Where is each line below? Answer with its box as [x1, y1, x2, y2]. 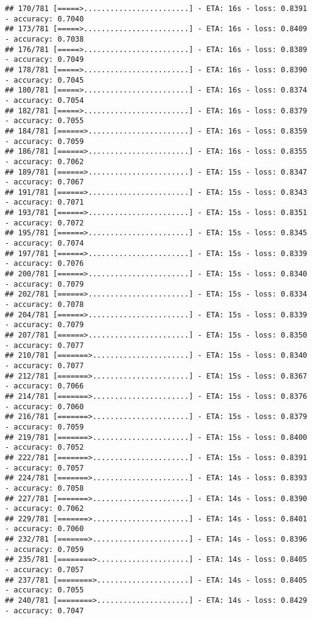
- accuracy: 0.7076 [5, 259, 84, 268]
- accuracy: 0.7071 [5, 198, 84, 207]
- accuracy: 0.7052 [5, 443, 84, 452]
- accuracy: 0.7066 [5, 382, 84, 391]
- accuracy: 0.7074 [5, 239, 84, 248]
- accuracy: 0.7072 [5, 218, 84, 227]
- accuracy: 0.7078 [5, 300, 84, 309]
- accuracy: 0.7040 [5, 14, 84, 23]
